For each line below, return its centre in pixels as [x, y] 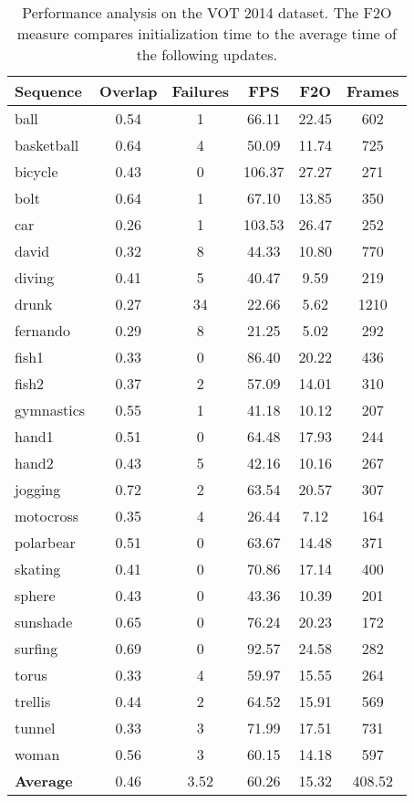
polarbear [45, 542]
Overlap [129, 91]
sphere [35, 595]
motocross [47, 516]
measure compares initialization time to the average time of [207, 33]
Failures [201, 91]
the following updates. [207, 54]
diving [35, 277]
